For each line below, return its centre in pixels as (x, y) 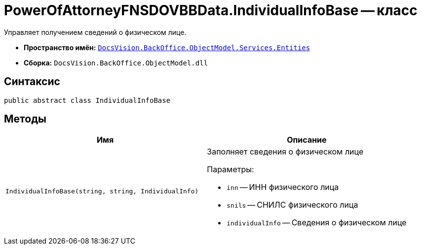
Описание (307, 140)
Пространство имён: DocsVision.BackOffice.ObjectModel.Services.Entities (167, 47)
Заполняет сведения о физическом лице (285, 152)
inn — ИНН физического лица (283, 187)
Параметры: (230, 170)
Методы (25, 119)
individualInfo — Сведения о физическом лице (317, 223)
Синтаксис (32, 82)
